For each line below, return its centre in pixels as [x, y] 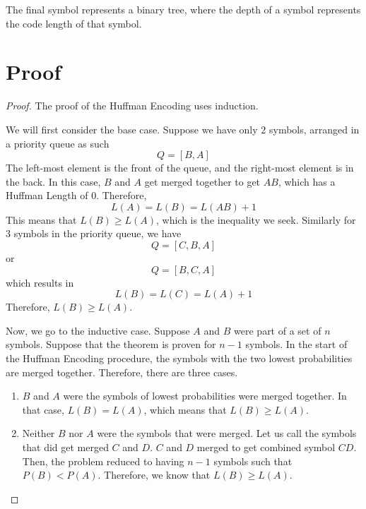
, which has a [307, 181]
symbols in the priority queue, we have [98, 233]
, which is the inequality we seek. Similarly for [256, 219]
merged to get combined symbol [266, 447]
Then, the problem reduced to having [103, 461]
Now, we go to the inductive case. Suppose [98, 330]
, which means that [185, 409]
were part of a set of [278, 330]
